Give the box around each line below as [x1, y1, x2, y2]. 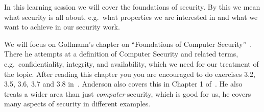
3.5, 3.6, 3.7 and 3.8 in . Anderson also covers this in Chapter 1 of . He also [4, 78, 243, 89]
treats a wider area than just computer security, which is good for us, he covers [4, 88, 251, 99]
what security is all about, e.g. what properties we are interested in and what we [4, 11, 258, 22]
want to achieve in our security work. [4, 21, 120, 32]
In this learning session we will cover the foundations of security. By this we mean [4, 2, 260, 12]
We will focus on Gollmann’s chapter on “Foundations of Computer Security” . [4, 38, 252, 49]
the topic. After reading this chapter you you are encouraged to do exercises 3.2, [4, 68, 255, 79]
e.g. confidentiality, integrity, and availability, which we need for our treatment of [4, 58, 259, 69]
